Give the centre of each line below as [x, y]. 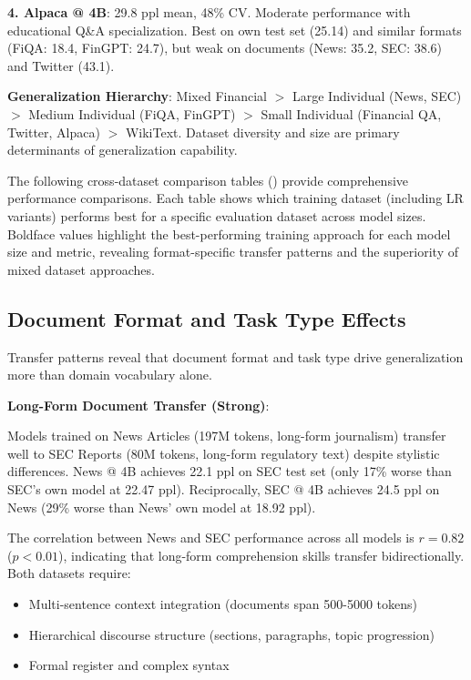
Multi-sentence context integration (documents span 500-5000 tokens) [223, 604]
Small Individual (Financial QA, [351, 113]
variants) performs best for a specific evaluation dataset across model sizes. [217, 215]
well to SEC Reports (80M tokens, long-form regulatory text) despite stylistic [224, 453]
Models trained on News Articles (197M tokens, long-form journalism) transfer [227, 436]
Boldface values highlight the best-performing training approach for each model [229, 233]
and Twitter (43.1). [61, 65]
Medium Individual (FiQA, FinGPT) [132, 113]
